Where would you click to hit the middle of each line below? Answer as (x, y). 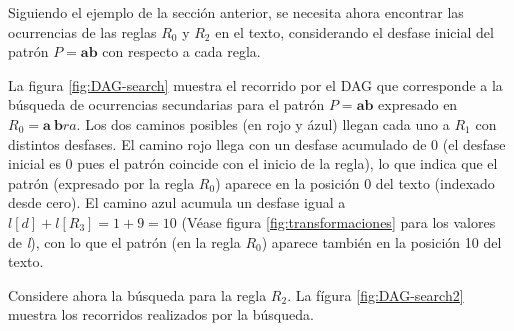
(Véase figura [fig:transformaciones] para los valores (338, 221)
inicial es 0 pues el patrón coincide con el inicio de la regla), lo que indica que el (253, 163)
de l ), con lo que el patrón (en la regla (124, 241)
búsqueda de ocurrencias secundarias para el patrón (166, 104)
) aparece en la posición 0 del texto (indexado (355, 182)
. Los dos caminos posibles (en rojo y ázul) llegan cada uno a (263, 123)
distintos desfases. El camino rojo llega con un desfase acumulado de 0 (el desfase (257, 143)
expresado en (418, 104)
